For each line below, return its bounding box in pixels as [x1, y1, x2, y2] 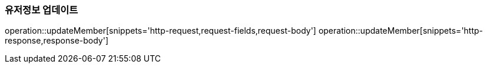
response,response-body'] [5, 35, 109, 46]
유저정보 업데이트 [5, 4, 78, 16]
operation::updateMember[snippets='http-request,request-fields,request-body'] [5, 26, 316, 36]
